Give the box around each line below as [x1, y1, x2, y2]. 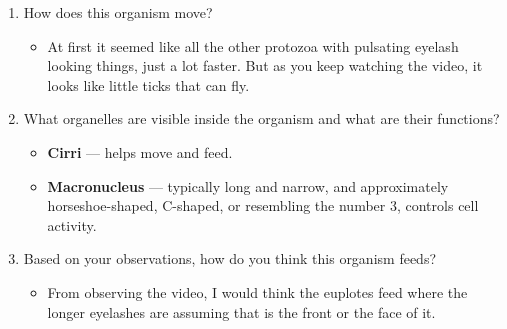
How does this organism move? [23, 2, 213, 22]
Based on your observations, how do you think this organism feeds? [23, 248, 437, 269]
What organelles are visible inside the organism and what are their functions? [23, 108, 500, 129]
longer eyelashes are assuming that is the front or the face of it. [47, 301, 436, 322]
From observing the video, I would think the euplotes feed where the [47, 281, 468, 302]
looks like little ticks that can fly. [47, 74, 250, 95]
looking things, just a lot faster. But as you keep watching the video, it [47, 55, 483, 76]
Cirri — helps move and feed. [47, 141, 233, 162]
